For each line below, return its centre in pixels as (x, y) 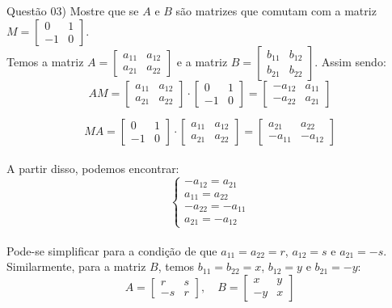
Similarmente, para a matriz (76, 266)
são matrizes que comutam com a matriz (276, 11)
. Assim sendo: (350, 61)
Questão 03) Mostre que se (73, 11)
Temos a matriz (45, 61)
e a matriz (202, 61)
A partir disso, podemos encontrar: (93, 169)
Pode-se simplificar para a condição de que (112, 250)
